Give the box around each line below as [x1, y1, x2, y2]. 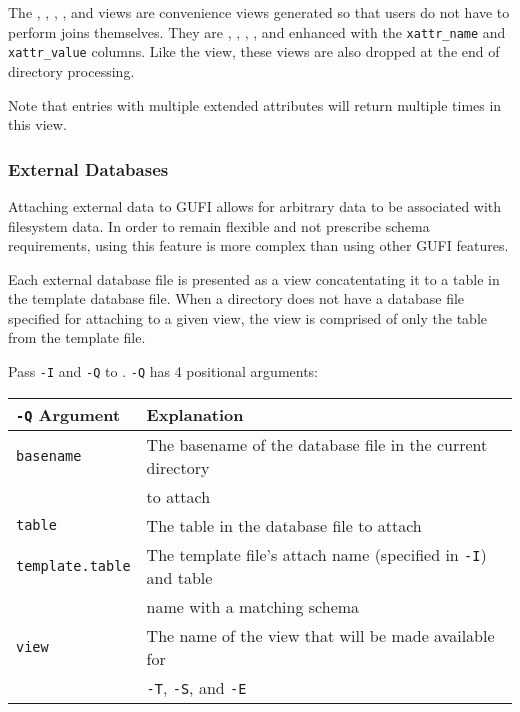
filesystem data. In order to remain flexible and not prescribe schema [8, 215, 430, 236]
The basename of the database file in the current [146, 432, 488, 456]
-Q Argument [16, 402, 121, 426]
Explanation [146, 402, 244, 426]
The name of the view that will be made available [146, 623, 495, 647]
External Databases [8, 156, 169, 181]
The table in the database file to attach [146, 513, 422, 537]
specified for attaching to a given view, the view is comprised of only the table [8, 307, 488, 328]
